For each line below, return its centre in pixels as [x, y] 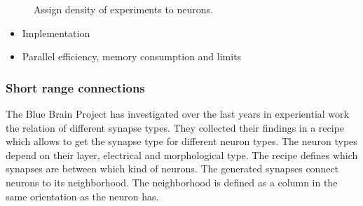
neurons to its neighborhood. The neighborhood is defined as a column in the [172, 182]
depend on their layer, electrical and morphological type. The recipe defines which [182, 154]
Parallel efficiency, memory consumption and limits [132, 56]
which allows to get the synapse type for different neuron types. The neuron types [181, 141]
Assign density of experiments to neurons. [123, 9]
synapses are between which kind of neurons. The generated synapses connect [172, 169]
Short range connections [75, 87]
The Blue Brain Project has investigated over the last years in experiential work [177, 114]
